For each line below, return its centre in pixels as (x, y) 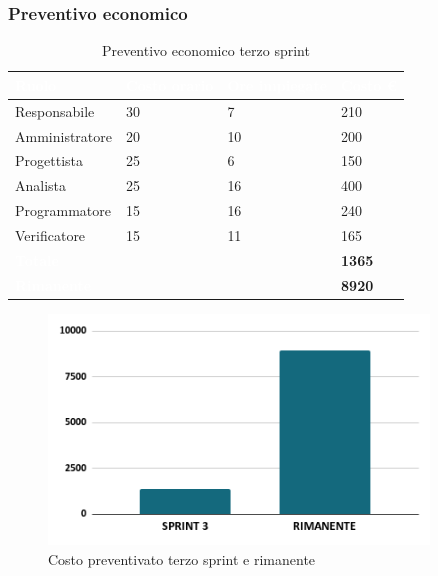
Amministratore (63, 135)
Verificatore (50, 234)
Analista (41, 185)
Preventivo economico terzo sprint (205, 50)
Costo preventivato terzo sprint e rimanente (182, 558)
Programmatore (63, 210)
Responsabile (55, 110)
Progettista (49, 160)
